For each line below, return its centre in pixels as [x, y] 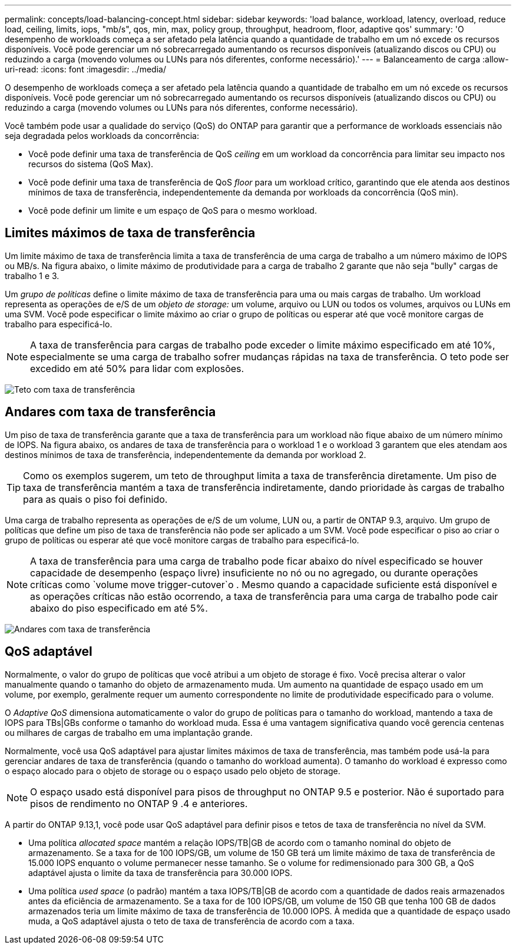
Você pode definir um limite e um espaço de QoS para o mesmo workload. [173, 210]
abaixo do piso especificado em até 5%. [119, 608]
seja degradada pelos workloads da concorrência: [102, 136]
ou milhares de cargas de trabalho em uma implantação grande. [129, 732]
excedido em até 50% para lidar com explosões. [137, 368]
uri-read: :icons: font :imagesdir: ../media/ [85, 69]
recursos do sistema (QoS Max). [91, 164]
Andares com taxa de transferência [110, 412]
